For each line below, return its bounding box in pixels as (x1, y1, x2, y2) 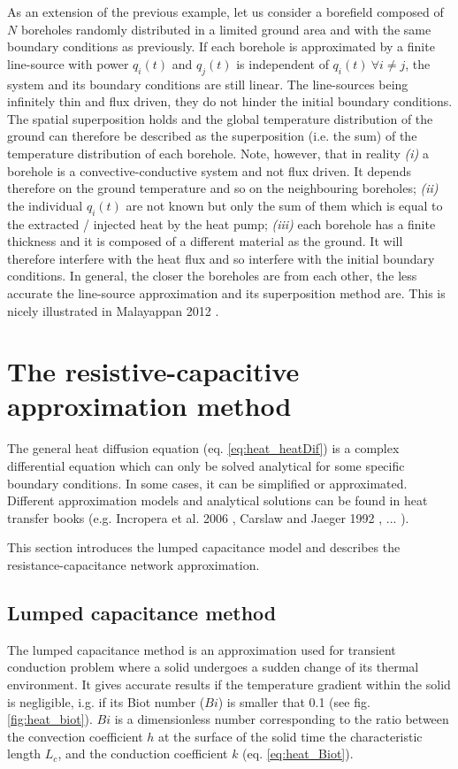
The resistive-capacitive (7, 353, 300, 389)
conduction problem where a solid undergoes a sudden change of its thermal (7, 657, 419, 676)
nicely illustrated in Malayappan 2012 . (7, 301, 219, 319)
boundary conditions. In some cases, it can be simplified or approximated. (7, 473, 408, 492)
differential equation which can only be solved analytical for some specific (7, 457, 405, 474)
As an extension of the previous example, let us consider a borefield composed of (7, 3, 444, 20)
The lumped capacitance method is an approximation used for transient (7, 640, 396, 658)
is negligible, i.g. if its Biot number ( (7, 692, 205, 711)
